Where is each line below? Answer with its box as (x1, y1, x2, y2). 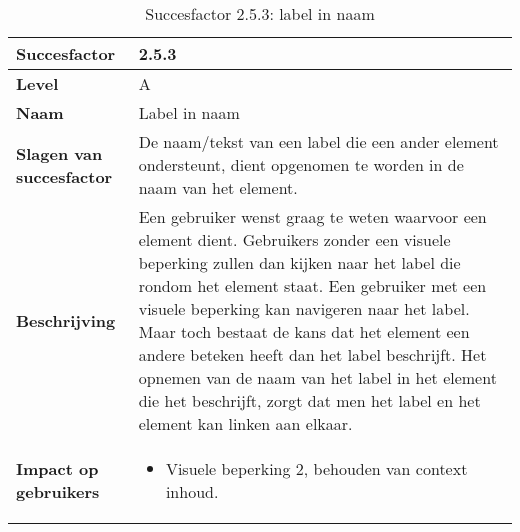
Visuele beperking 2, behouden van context (165, 457, 468, 480)
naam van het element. (138, 176, 298, 199)
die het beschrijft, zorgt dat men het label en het (138, 389, 481, 412)
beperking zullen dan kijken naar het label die (138, 251, 461, 274)
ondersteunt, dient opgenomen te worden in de (138, 153, 464, 176)
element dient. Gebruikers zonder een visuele (138, 228, 451, 251)
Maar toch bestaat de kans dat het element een (138, 320, 470, 343)
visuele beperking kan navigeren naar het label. (138, 297, 470, 320)
